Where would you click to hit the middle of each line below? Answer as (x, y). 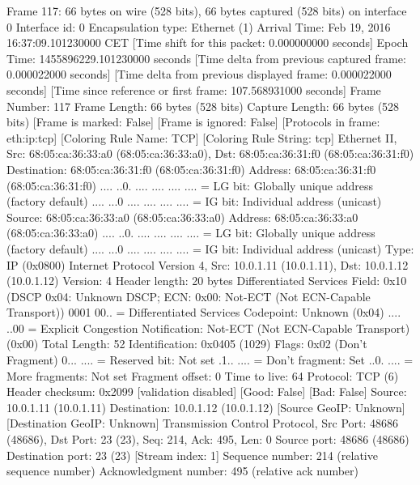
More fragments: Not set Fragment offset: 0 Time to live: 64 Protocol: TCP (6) (203, 375)
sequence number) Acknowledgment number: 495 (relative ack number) (182, 471)
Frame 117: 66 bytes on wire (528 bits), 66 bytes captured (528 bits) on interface (207, 11)
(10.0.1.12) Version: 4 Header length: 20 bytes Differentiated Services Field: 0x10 (207, 281)
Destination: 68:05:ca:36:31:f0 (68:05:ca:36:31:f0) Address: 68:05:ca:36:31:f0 (191, 169)
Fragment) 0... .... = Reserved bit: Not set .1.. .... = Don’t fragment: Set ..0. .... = (210, 360)
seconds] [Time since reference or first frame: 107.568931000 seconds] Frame (194, 89)
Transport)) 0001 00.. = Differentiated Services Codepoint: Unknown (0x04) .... (204, 312)
